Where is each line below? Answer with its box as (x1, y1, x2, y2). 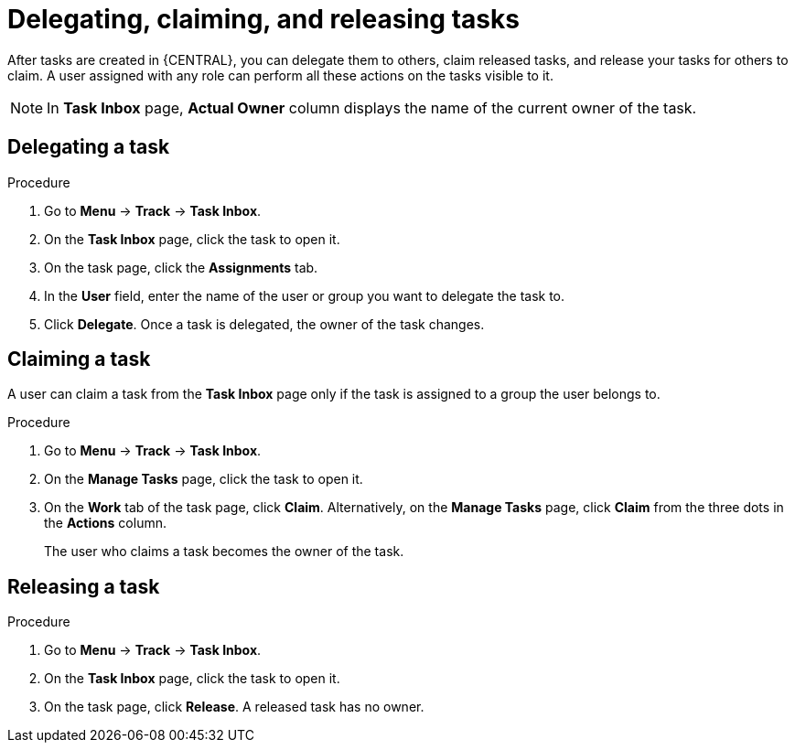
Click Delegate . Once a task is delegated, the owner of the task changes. (44, 316, 485, 332)
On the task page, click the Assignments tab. (44, 259, 318, 275)
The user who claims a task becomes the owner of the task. (44, 543, 404, 560)
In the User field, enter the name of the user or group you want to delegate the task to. (44, 287, 565, 304)
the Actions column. (44, 515, 167, 531)
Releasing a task (7, 574, 160, 598)
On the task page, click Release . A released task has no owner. (44, 699, 424, 715)
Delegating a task (7, 135, 170, 159)
